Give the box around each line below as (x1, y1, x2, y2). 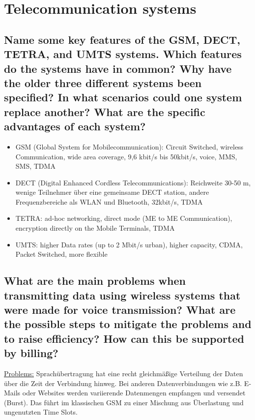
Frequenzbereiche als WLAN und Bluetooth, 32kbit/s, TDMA (15, 196, 203, 207)
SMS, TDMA (15, 161, 56, 171)
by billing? (4, 345, 58, 360)
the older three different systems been (4, 75, 202, 90)
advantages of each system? (4, 119, 146, 134)
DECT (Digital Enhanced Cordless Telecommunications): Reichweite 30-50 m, (15, 177, 251, 187)
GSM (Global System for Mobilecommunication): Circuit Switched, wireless (15, 141, 244, 151)
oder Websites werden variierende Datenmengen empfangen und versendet (22, 388, 246, 398)
